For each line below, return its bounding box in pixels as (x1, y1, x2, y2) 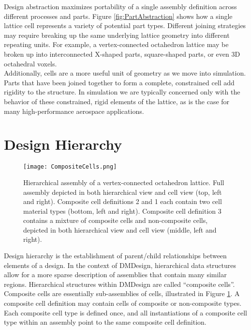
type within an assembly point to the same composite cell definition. (4, 317, 207, 327)
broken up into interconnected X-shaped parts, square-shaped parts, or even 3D (4, 48, 240, 59)
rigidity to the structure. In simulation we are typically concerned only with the (4, 87, 240, 97)
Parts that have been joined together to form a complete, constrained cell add (4, 77, 235, 87)
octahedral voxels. (4, 58, 57, 68)
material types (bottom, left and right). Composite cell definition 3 (23, 205, 221, 216)
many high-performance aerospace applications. (4, 106, 144, 116)
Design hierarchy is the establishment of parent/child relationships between (4, 251, 227, 261)
